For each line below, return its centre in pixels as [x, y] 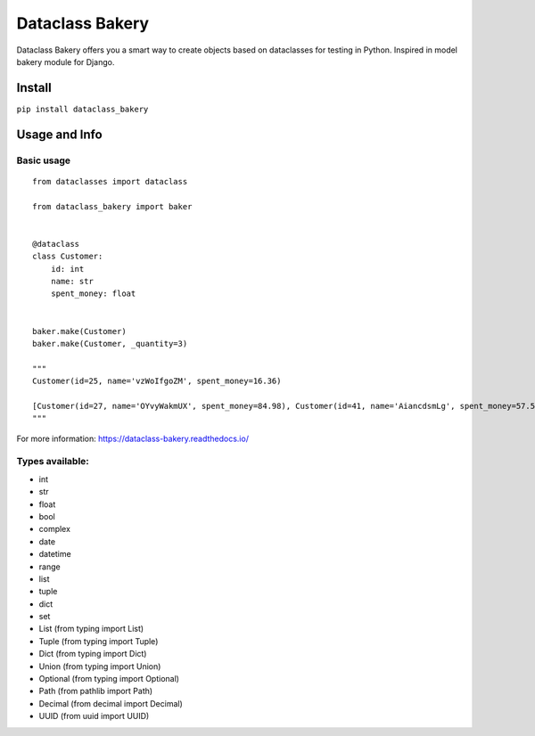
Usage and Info [59, 134]
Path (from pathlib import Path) [96, 691]
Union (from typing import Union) [100, 666]
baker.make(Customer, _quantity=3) [110, 343]
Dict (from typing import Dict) [93, 654]
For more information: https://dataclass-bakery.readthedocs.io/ [133, 438]
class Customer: [68, 257]
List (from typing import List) [91, 629]
